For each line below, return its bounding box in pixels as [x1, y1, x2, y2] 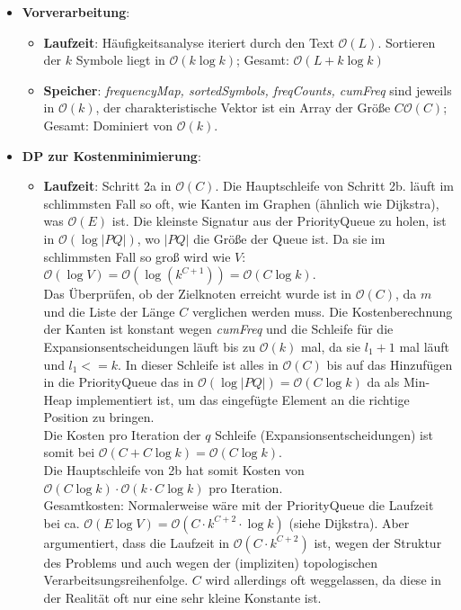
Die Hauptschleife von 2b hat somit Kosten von [43, 461, 305, 480]
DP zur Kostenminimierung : [22, 146, 201, 165]
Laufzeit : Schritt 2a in [43, 176, 172, 195]
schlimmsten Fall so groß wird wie [43, 247, 231, 265]
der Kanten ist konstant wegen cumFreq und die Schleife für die [43, 319, 394, 338]
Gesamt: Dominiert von [43, 115, 173, 134]
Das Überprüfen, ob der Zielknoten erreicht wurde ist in [43, 284, 352, 303]
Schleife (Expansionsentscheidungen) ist [215, 425, 433, 444]
